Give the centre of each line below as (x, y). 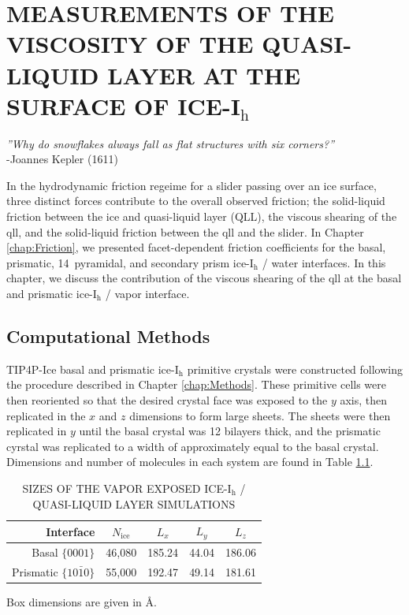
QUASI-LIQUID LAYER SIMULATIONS (134, 503)
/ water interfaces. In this (324, 262)
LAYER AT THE (204, 75)
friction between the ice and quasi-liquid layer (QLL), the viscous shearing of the (202, 216)
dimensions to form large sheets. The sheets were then (260, 415)
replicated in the (46, 415)
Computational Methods (108, 336)
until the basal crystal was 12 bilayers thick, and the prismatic (230, 431)
